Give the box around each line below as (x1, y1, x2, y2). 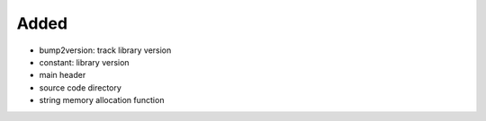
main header (39, 70, 86, 81)
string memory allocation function (39, 95, 165, 106)
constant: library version (39, 56, 130, 67)
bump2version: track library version (39, 45, 172, 56)
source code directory (39, 82, 121, 93)
